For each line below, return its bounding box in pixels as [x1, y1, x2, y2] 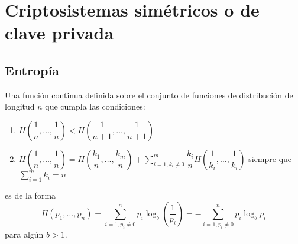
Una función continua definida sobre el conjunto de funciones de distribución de [5, 88, 293, 101]
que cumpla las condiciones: [45, 100, 145, 113]
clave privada [5, 21, 114, 45]
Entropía [5, 61, 59, 79]
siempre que [248, 152, 292, 164]
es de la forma [5, 189, 56, 202]
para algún [5, 228, 44, 240]
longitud [5, 100, 35, 113]
